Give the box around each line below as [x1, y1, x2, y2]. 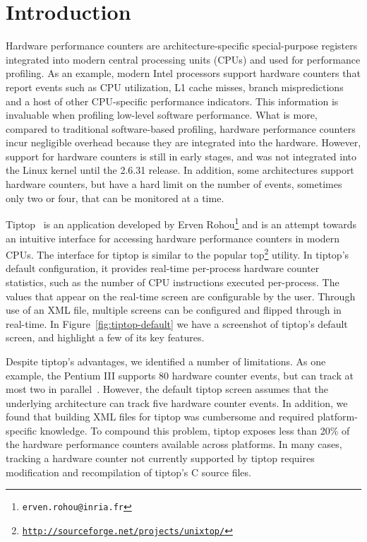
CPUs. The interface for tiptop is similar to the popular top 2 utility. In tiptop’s [6, 245, 349, 261]
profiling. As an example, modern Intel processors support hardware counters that [6, 66, 361, 81]
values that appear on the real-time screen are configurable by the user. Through [6, 288, 356, 303]
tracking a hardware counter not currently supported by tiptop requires [6, 451, 315, 466]
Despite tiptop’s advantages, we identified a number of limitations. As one [6, 353, 326, 368]
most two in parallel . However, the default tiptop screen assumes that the [6, 382, 329, 396]
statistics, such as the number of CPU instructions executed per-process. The [6, 274, 339, 289]
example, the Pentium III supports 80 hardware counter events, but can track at [6, 367, 354, 382]
